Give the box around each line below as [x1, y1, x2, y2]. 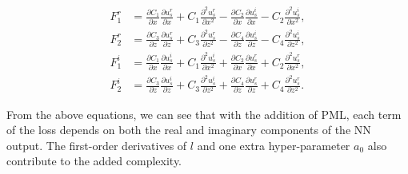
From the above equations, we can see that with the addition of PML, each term [6, 105, 402, 122]
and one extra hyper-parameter [197, 136, 350, 153]
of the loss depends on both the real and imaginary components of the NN [6, 121, 371, 138]
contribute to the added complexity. [6, 152, 182, 169]
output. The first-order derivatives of [6, 136, 187, 153]
